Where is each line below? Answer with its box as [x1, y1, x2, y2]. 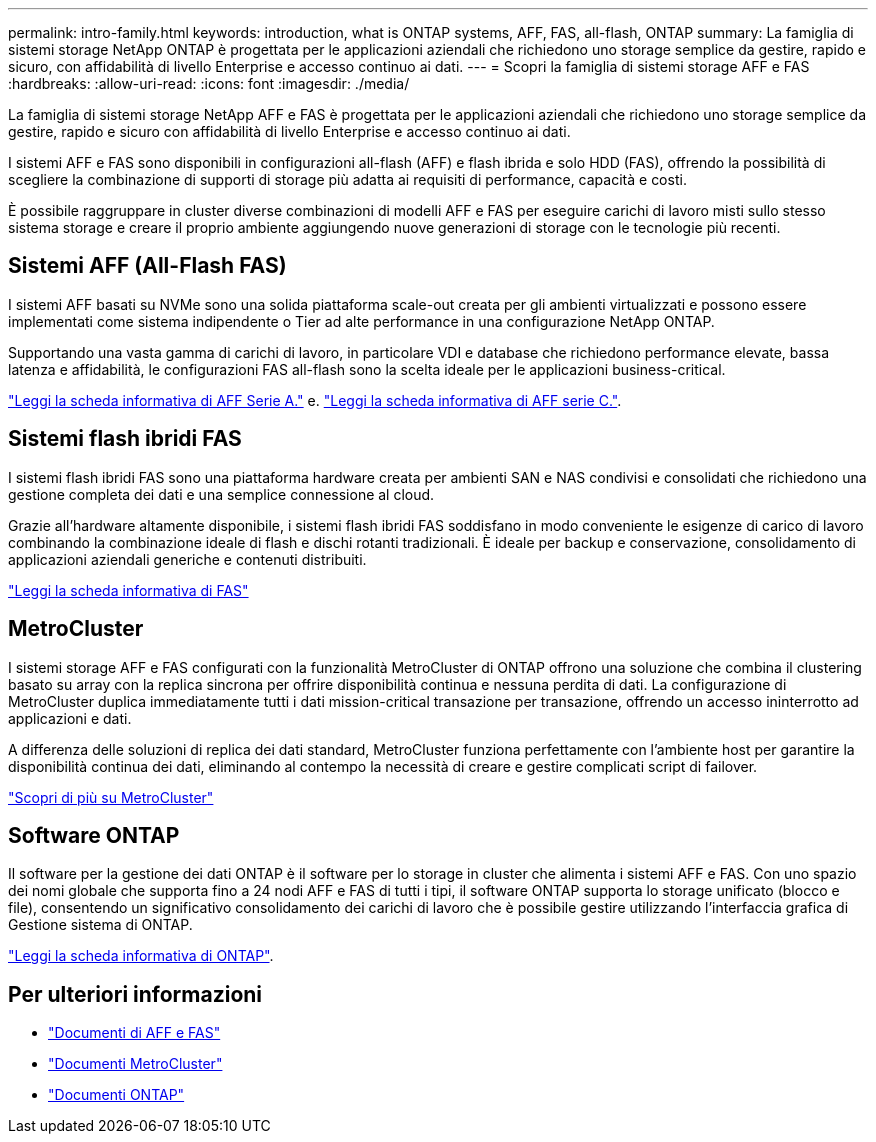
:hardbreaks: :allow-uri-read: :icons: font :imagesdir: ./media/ [8, 75, 410, 92]
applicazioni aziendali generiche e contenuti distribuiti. [8, 550, 367, 568]
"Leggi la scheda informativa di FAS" [8, 581, 249, 599]
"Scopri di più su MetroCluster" [8, 788, 214, 806]
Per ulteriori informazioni [8, 981, 263, 1007]
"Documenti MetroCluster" [48, 1055, 223, 1073]
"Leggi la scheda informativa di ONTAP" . [8, 947, 274, 965]
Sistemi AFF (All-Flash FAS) [8, 253, 287, 279]
